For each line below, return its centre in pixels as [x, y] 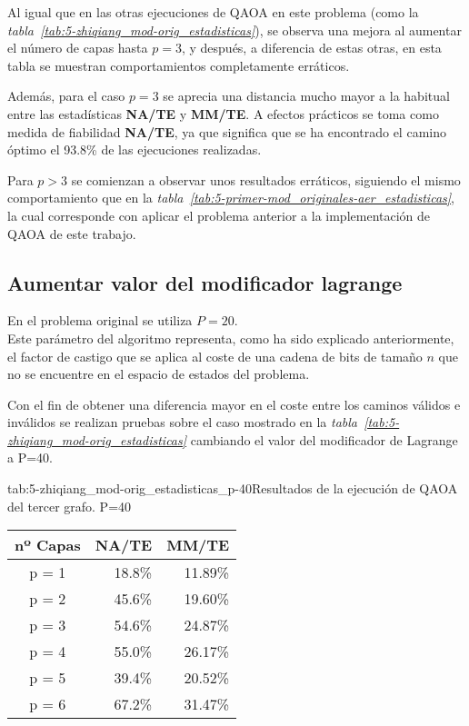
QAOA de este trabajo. [72, 233]
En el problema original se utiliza [100, 320]
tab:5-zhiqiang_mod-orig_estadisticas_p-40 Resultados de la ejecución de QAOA [233, 488]
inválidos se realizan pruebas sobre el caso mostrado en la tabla [183, 422]
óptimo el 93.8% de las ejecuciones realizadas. [135, 149]
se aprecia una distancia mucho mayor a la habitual [306, 96]
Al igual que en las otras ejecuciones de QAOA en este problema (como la [213, 12]
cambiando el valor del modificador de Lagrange [324, 439]
